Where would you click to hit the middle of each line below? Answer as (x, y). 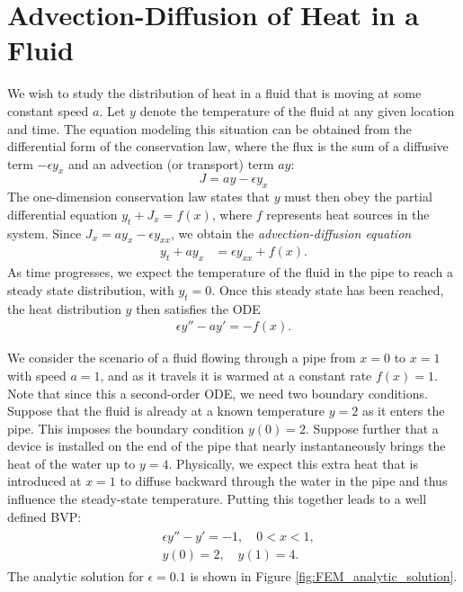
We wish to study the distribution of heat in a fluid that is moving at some (214, 93)
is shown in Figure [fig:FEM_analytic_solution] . (324, 576)
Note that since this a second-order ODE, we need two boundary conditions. (218, 393)
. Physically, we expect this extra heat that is (293, 463)
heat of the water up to (71, 463)
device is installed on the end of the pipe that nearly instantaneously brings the (227, 446)
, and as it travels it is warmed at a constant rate (236, 375)
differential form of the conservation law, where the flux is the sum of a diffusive (228, 146)
